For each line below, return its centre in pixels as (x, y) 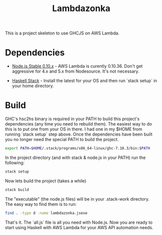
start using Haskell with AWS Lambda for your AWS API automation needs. (79, 227)
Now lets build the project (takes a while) (46, 181)
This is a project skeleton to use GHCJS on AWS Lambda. (62, 33)
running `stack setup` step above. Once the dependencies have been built (79, 134)
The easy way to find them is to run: (41, 204)
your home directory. (33, 86)
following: (15, 162)
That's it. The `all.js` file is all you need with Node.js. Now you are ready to (79, 222)
